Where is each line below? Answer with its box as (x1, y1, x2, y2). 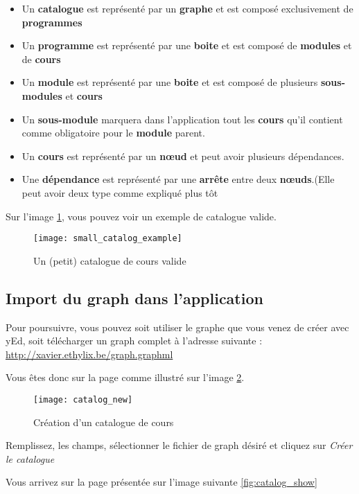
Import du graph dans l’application (6, 287, 263, 308)
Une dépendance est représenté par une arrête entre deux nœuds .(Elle (21, 172, 335, 186)
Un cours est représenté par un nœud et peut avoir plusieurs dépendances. (21, 148, 344, 163)
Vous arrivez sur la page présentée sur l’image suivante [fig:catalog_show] (6, 475, 317, 489)
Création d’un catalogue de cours (33, 414, 174, 429)
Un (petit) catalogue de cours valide (33, 253, 186, 267)
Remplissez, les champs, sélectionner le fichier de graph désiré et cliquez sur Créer (6, 438, 353, 452)
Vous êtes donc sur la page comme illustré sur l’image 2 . (6, 370, 245, 385)
